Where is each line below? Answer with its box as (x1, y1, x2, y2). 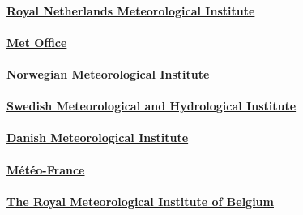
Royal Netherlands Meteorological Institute (6, 2, 255, 19)
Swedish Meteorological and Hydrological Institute (6, 97, 297, 114)
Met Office (6, 33, 67, 50)
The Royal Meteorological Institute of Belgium (6, 192, 274, 209)
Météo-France (6, 161, 85, 178)
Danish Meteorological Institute (6, 129, 189, 146)
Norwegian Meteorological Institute (6, 65, 210, 82)
